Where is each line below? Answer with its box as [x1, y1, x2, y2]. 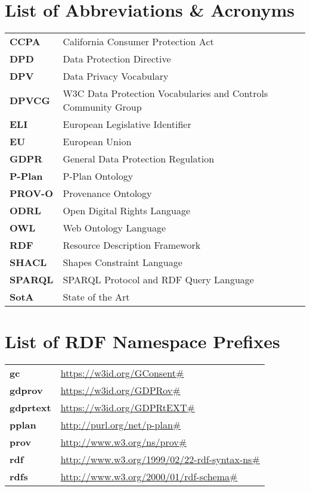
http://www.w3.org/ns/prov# [60, 435, 187, 449]
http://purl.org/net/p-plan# [60, 418, 181, 432]
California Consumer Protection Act [63, 35, 214, 49]
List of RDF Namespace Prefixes [5, 329, 280, 354]
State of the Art [63, 290, 130, 304]
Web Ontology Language [63, 221, 166, 235]
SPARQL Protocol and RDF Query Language [63, 273, 254, 287]
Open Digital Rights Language [63, 204, 191, 218]
